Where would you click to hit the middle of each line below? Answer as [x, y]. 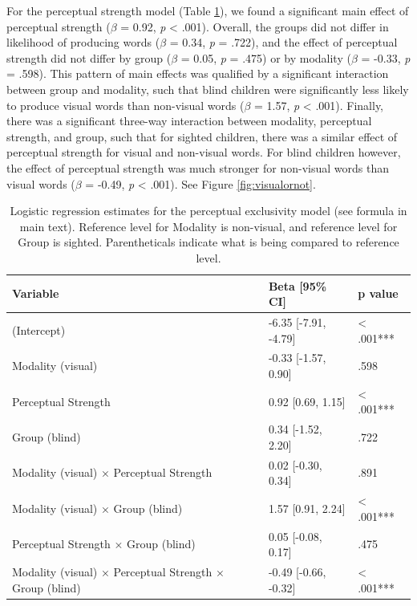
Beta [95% [298, 285]
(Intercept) [39, 329]
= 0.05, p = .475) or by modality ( [266, 57]
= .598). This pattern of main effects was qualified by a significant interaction [198, 73]
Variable [36, 293]
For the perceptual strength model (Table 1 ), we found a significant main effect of [208, 10]
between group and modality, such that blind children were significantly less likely [208, 89]
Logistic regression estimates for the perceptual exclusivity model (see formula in [208, 211]
